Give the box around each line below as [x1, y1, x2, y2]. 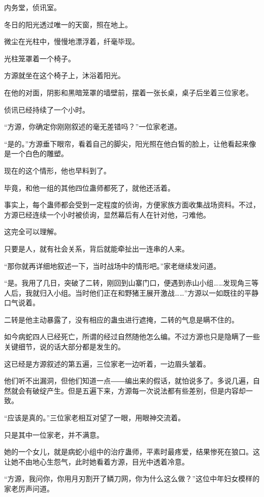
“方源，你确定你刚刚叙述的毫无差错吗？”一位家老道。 [4, 121, 182, 132]
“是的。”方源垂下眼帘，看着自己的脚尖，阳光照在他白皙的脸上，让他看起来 [4, 138, 249, 149]
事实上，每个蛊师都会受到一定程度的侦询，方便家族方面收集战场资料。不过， [4, 199, 260, 210]
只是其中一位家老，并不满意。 [4, 429, 104, 440]
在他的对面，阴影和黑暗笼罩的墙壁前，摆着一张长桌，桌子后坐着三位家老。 [4, 87, 253, 97]
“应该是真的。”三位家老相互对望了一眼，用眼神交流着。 [4, 412, 185, 423]
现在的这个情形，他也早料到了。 [4, 165, 111, 175]
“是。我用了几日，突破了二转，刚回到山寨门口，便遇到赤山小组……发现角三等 [4, 277, 259, 288]
